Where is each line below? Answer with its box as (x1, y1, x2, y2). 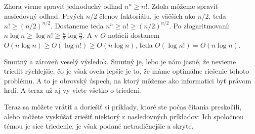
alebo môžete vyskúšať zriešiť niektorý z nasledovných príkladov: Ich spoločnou (4, 111, 244, 121)
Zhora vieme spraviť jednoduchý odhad (4, 1, 123, 11)
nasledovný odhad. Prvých (4, 10, 84, 21)
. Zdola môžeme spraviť (147, 1, 218, 11)
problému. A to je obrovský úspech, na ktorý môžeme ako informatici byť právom (4, 75, 252, 85)
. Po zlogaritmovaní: (169, 20, 230, 30)
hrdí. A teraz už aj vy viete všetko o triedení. (4, 85, 141, 95)
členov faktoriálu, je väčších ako (99, 10, 196, 21)
